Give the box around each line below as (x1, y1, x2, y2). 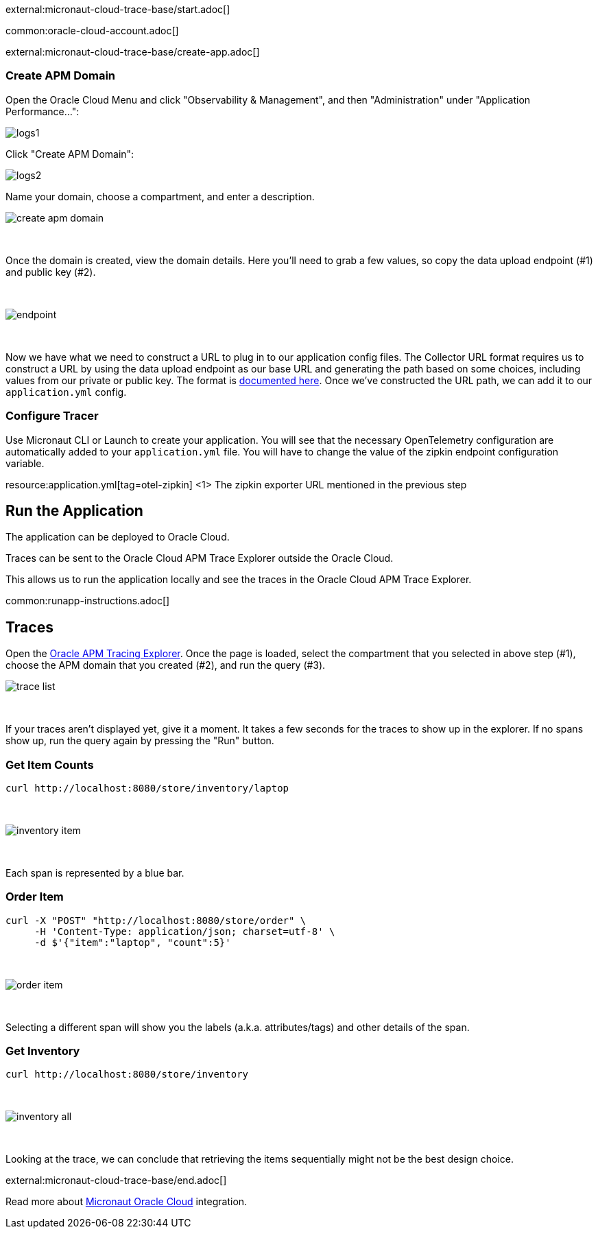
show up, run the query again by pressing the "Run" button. (5, 735, 274, 747)
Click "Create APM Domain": (5, 147, 134, 160)
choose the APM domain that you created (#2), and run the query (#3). (5, 659, 326, 672)
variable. (5, 457, 45, 469)
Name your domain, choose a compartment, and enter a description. (5, 190, 315, 202)
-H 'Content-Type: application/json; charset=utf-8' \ (34, 925, 335, 937)
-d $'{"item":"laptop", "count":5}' (34, 936, 231, 948)
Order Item (5, 890, 64, 904)
